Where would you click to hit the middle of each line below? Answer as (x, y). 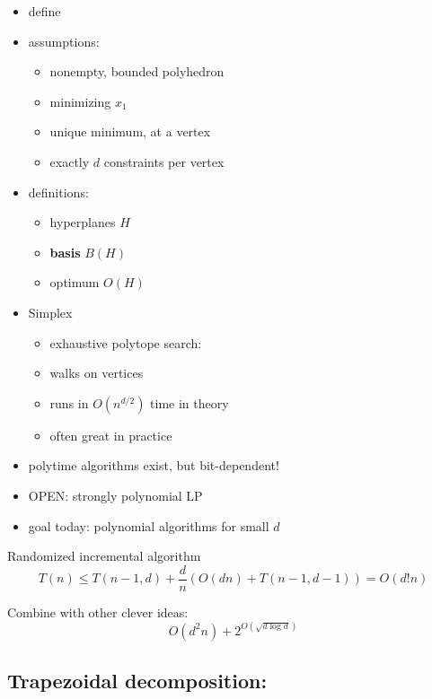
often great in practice (111, 435)
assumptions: (64, 41)
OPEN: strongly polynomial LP (115, 495)
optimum (75, 282)
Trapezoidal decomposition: (137, 681)
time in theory (190, 402)
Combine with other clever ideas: (98, 612)
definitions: (58, 192)
